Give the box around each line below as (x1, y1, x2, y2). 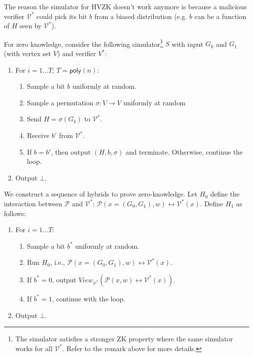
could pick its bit (36, 11, 87, 21)
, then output (51, 146, 91, 157)
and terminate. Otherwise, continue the (126, 146, 243, 157)
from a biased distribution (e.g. (94, 11, 187, 21)
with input (172, 39, 203, 49)
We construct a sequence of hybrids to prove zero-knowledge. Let (4, 189, 198, 199)
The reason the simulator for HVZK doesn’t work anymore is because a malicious (4, 1, 247, 11)
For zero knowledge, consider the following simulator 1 (4, 37, 163, 49)
